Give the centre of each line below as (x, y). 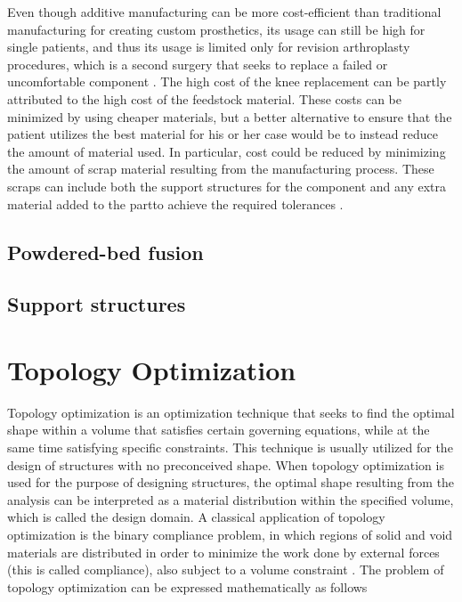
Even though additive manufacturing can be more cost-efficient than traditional (224, 12)
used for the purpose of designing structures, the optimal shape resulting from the (231, 482)
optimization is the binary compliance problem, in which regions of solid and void (230, 534)
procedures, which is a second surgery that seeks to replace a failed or (198, 64)
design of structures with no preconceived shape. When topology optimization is (226, 464)
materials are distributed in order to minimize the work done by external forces (223, 552)
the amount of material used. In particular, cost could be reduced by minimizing (227, 151)
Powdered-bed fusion (105, 252)
